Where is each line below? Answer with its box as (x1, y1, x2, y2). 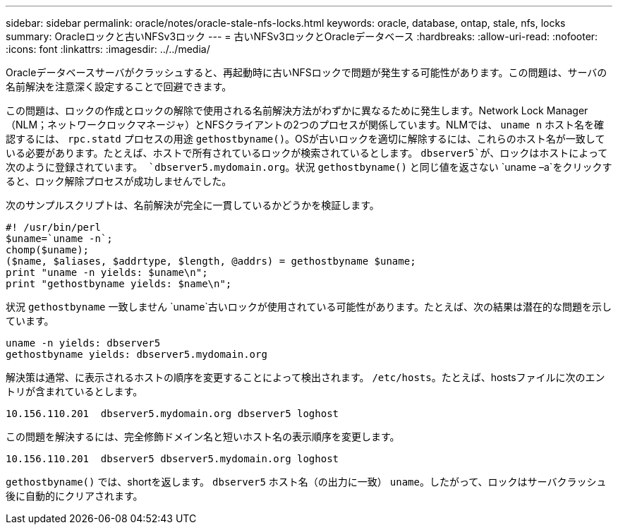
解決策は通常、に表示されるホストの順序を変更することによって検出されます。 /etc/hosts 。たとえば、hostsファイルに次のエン (6, 371, 605, 383)
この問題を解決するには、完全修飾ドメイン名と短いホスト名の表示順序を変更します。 (6, 430, 400, 442)
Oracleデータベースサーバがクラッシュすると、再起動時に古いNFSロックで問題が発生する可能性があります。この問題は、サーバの (6, 66, 607, 78)
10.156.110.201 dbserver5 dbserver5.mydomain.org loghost (6, 453, 339, 464)
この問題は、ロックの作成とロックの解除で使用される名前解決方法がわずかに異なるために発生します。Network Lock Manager (6, 104, 588, 116)
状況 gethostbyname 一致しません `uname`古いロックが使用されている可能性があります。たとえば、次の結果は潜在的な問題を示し (6, 301, 612, 313)
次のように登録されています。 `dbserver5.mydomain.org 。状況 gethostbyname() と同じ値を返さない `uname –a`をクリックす (6, 161, 612, 173)
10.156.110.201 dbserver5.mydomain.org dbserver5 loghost (6, 408, 339, 419)
